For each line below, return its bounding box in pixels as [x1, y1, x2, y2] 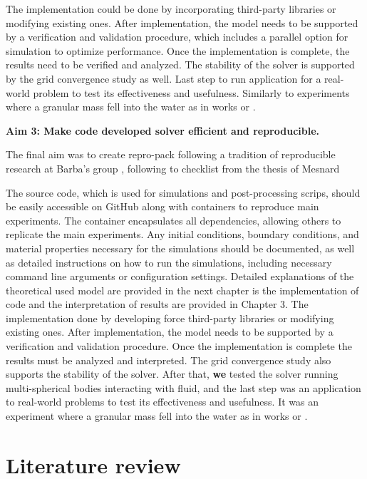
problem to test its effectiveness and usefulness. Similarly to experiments [33, 85, 350, 100]
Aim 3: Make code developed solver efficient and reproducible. [6, 123, 320, 138]
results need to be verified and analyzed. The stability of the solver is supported [6, 57, 355, 72]
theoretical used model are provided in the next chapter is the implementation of [6, 282, 359, 297]
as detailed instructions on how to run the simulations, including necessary [6, 254, 332, 269]
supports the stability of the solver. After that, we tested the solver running [6, 366, 338, 381]
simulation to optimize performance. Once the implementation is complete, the [6, 43, 350, 58]
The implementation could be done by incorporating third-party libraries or [6, 1, 336, 16]
